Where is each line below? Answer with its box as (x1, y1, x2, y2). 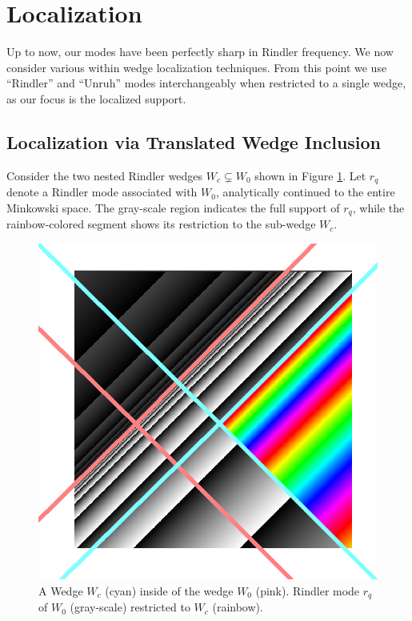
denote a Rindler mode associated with (6, 183, 198, 200)
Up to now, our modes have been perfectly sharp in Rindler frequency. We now (6, 43, 394, 60)
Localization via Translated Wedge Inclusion (6, 129, 382, 154)
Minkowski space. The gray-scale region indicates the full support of (6, 199, 340, 216)
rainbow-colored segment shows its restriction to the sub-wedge (6, 216, 316, 232)
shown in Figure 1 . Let (254, 167, 366, 183)
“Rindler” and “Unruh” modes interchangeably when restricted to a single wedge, (6, 75, 406, 91)
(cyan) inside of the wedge (105, 582, 234, 599)
